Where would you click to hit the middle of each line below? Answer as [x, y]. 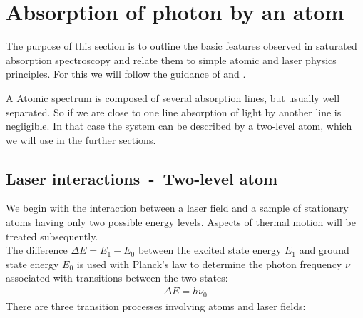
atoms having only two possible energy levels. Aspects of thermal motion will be [181, 222]
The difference [37, 250]
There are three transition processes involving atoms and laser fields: [156, 306]
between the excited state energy [210, 250]
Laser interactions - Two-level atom [142, 178]
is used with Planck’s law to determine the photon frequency [209, 263]
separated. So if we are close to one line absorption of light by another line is [174, 112]
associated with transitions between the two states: [117, 278]
